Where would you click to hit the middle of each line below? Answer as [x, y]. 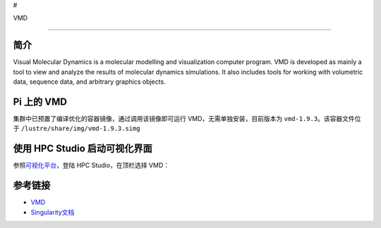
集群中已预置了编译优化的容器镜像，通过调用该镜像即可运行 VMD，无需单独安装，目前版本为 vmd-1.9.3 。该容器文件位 [187, 118]
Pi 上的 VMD [40, 102]
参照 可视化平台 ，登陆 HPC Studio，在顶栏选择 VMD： [91, 165]
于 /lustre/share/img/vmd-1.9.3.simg [77, 128]
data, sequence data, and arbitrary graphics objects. [89, 82]
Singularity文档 [53, 212]
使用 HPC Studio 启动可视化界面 [83, 149]
